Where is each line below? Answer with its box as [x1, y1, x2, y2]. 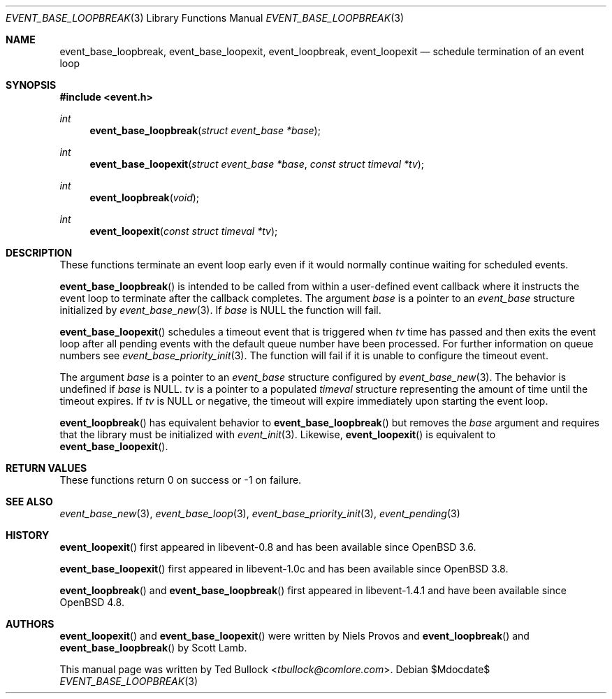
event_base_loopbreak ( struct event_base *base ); [89, 124, 321, 136]
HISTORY [6, 529, 50, 541]
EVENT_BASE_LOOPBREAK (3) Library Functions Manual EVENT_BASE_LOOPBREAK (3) [6, 12, 405, 24]
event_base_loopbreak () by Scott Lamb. [59, 642, 247, 654]
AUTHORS [6, 618, 54, 630]
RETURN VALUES [6, 462, 87, 474]
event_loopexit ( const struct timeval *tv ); [89, 225, 278, 237]
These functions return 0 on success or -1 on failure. [59, 474, 302, 486]
